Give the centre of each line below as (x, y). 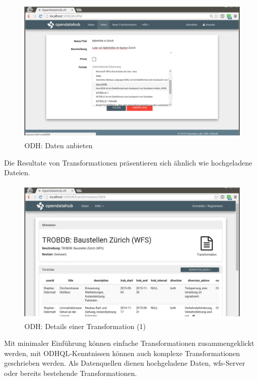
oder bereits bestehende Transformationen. (71, 373)
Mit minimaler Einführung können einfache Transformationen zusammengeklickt (129, 343)
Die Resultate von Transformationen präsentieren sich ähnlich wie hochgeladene (128, 162)
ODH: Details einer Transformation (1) (85, 326)
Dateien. (17, 172)
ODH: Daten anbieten (59, 145)
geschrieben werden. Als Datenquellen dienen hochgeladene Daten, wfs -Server (125, 363)
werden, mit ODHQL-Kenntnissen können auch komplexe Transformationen (122, 353)
